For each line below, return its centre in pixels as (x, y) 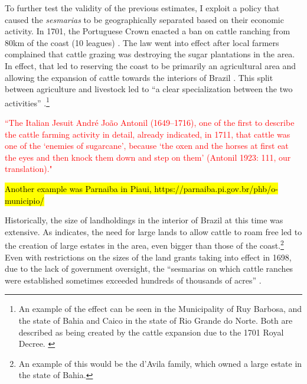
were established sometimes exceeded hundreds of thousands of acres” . (133, 280)
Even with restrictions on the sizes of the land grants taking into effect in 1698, (148, 257)
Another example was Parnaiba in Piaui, (78, 188)
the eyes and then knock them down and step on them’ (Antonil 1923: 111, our (148, 157)
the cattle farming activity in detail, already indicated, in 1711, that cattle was (148, 134)
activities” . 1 (27, 102)
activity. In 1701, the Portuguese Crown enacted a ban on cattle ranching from (148, 31)
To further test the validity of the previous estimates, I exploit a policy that (142, 8)
